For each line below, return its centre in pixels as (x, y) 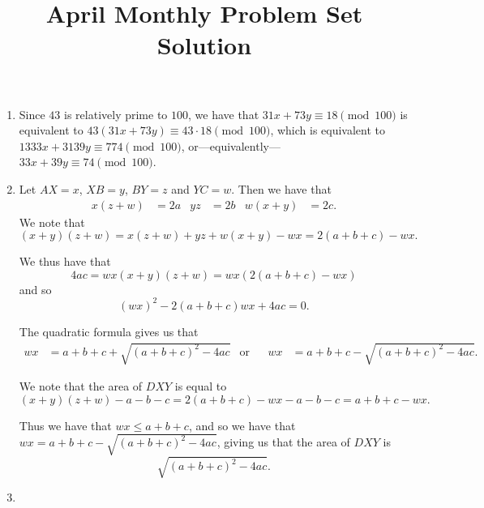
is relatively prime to (116, 114)
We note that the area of (81, 386)
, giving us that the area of (283, 442)
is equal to (201, 386)
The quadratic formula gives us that (109, 331)
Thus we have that (65, 425)
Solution (204, 45)
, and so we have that (242, 425)
